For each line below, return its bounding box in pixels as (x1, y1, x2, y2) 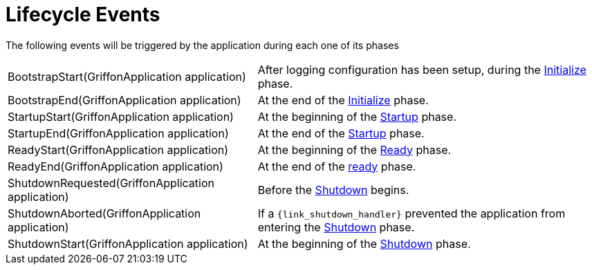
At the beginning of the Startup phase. (257, 109, 456, 124)
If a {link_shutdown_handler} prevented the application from (257, 206, 566, 220)
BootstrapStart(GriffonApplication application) (8, 69, 246, 84)
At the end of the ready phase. (257, 159, 416, 173)
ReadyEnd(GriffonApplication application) (8, 159, 223, 173)
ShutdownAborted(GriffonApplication (8, 206, 201, 220)
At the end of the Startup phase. (257, 126, 425, 140)
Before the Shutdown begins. (257, 182, 409, 197)
